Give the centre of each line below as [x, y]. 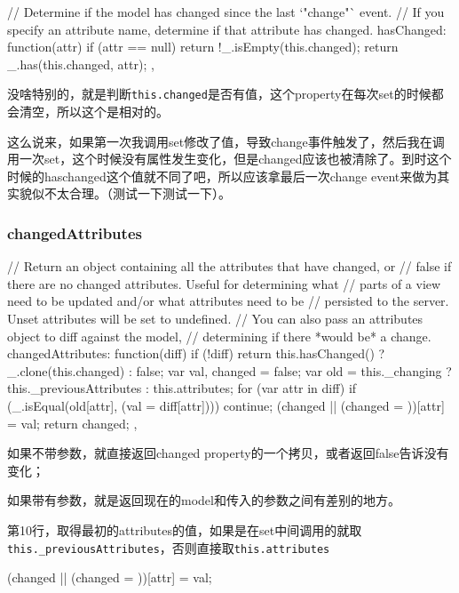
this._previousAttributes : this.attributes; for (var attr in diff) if [182, 388]
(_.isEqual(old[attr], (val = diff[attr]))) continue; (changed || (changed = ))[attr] [226, 405]
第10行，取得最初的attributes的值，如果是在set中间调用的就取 [185, 529]
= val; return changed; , [72, 423]
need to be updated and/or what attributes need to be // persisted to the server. [228, 301]
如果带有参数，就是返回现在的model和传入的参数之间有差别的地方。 [204, 500]
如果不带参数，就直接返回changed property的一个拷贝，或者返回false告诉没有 [228, 453]
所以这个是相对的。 [112, 112]
